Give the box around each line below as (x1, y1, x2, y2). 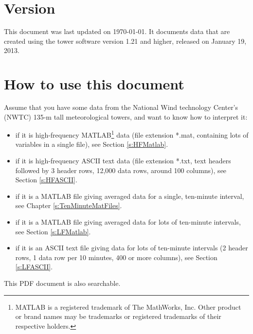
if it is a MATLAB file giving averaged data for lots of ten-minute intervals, (15, 217, 241, 227)
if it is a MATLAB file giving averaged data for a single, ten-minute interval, (15, 191, 244, 201)
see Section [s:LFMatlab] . (15, 226, 91, 236)
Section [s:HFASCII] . (15, 175, 77, 185)
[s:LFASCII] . (15, 262, 53, 272)
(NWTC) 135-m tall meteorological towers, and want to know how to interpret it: (4, 111, 248, 122)
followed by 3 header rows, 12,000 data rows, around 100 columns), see (15, 165, 227, 175)
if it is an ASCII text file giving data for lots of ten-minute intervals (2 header (15, 243, 248, 253)
